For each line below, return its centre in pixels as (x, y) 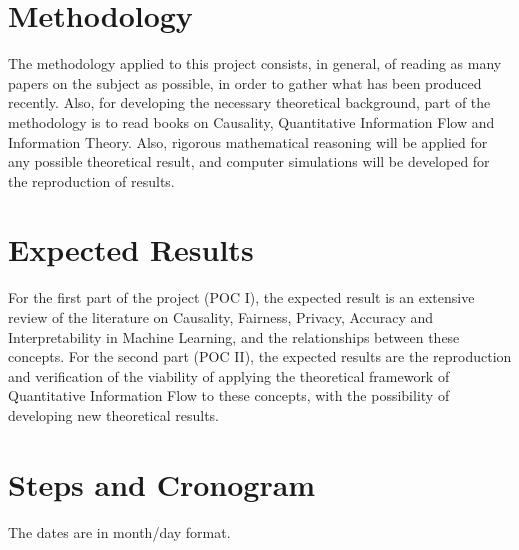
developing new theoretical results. (114, 414)
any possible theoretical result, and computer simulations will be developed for (249, 161)
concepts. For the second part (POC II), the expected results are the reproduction (260, 356)
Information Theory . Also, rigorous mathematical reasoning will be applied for (248, 141)
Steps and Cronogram (162, 483)
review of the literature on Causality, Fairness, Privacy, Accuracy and (221, 317)
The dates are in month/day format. (119, 531)
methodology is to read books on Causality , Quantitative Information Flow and (251, 121)
